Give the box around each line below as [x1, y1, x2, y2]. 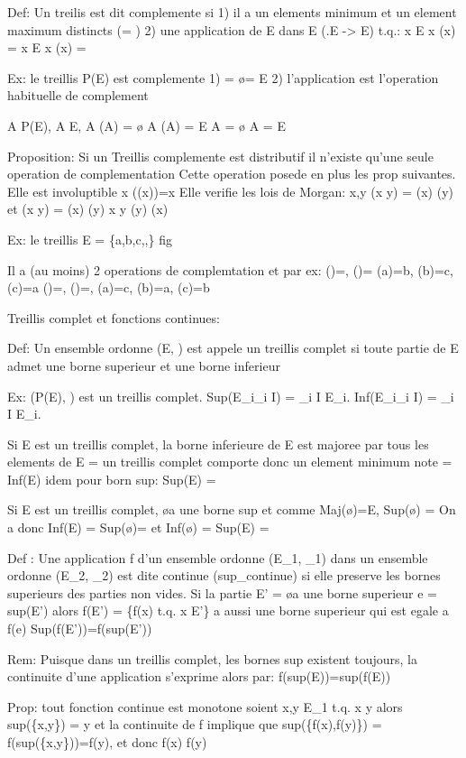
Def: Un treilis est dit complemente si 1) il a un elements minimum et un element [7, 3, 457, 21]
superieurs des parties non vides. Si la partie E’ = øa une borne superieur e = [7, 583, 437, 602]
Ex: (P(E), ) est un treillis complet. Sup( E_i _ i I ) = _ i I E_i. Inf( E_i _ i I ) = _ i [7, 386, 454, 405]
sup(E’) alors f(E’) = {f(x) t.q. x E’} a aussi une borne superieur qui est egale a [7, 601, 449, 620]
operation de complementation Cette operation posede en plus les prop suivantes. [7, 164, 456, 183]
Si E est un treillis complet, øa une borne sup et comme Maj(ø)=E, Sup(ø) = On [7, 500, 456, 519]
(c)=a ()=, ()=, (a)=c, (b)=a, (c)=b [7, 278, 210, 297]
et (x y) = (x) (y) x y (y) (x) [7, 199, 169, 218]
